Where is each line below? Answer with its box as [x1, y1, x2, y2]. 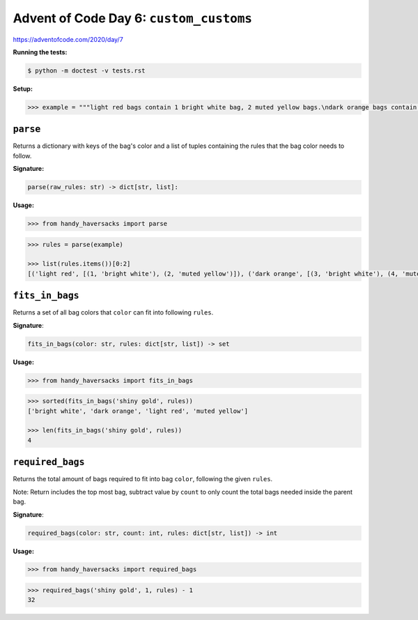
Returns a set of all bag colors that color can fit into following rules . [13, 308, 214, 317]
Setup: [13, 84, 33, 93]
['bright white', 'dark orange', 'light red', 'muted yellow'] [27, 407, 249, 415]
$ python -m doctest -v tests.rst [27, 66, 146, 75]
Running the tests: [13, 47, 68, 56]
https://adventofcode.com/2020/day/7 [13, 35, 123, 43]
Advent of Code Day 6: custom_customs [13, 10, 252, 26]
